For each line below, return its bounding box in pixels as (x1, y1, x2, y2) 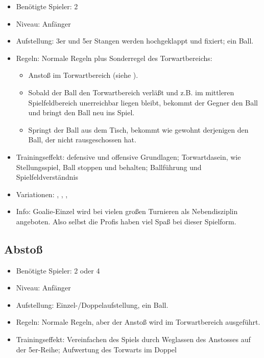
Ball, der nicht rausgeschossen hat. (28, 134, 136, 145)
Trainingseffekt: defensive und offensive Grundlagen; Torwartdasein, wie (16, 151, 241, 162)
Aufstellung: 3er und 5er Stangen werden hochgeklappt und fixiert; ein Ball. (16, 35, 254, 46)
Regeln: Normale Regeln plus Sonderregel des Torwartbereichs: (16, 52, 212, 63)
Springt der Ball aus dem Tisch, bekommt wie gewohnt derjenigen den (28, 124, 249, 135)
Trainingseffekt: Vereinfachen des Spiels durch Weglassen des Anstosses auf (16, 334, 251, 345)
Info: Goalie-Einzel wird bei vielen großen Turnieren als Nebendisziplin (16, 206, 238, 217)
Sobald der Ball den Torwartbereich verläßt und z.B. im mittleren (28, 87, 234, 97)
